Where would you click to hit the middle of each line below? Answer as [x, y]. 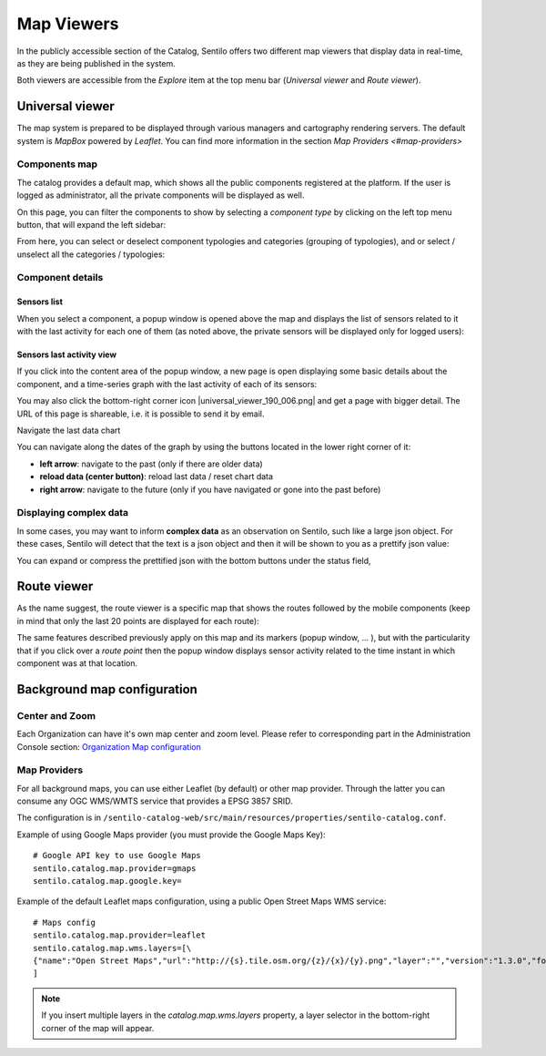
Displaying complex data [73, 513]
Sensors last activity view [67, 354]
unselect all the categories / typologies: [91, 254]
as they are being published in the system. [96, 63]
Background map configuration [107, 689]
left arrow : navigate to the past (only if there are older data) [151, 464]
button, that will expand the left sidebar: [91, 224]
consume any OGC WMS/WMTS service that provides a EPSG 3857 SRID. [155, 801]
